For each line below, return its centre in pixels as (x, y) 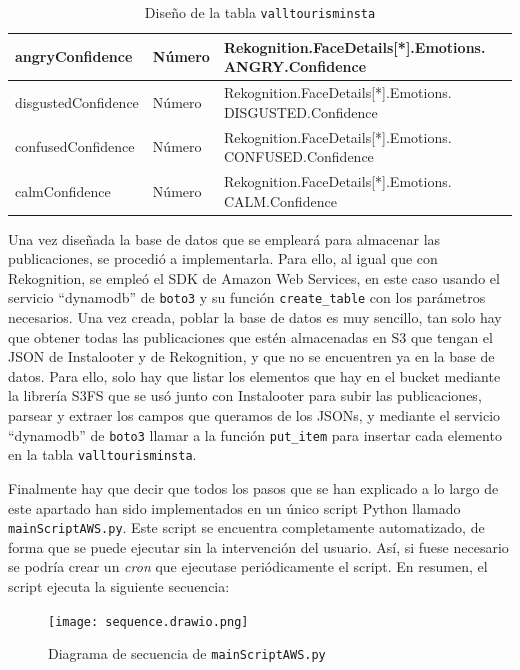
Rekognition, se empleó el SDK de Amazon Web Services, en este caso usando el (254, 277)
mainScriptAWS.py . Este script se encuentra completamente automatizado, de (246, 527)
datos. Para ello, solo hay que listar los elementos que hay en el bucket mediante (254, 375)
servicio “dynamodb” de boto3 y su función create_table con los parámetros (247, 297)
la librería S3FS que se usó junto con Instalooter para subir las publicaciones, (245, 395)
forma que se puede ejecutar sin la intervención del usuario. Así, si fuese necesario (258, 546)
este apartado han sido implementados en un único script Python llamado (234, 507)
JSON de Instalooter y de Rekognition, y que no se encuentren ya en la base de (251, 356)
